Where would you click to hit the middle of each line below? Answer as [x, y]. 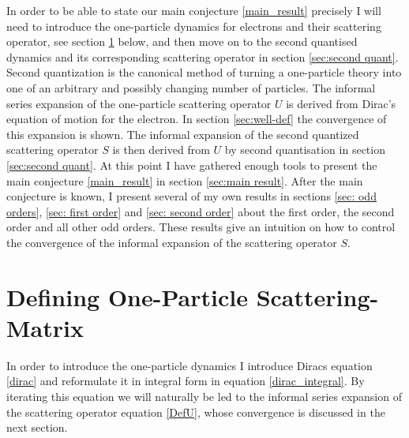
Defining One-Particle [127, 296]
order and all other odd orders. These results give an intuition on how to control [201, 227]
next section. [37, 427]
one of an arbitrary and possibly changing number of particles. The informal [191, 87]
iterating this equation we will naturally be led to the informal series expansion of [204, 396]
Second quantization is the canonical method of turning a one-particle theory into [204, 72]
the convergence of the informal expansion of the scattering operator [172, 242]
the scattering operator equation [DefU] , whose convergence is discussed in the [196, 412]
